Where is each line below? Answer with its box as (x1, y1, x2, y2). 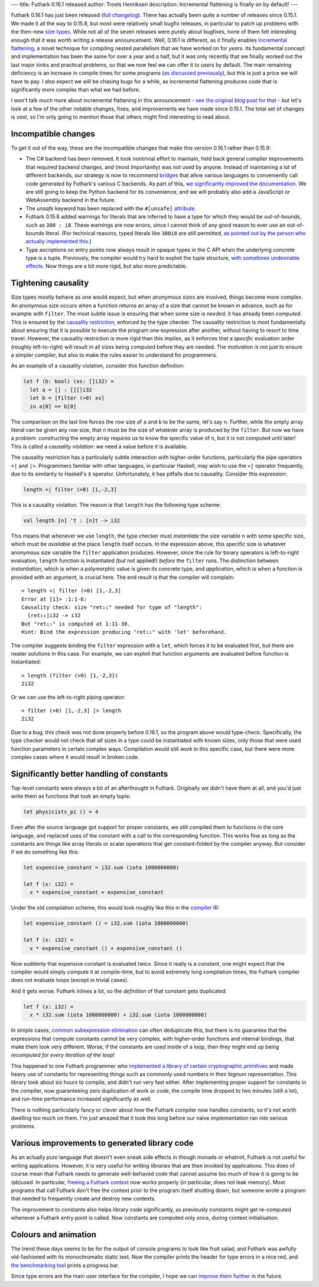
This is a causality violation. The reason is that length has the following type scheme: (11, 501, 221, 508)
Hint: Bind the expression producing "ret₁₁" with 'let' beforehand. (21, 629, 227, 636)
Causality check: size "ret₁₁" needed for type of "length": (21, 604, 202, 611)
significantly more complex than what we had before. (11, 86, 141, 93)
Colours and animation (11, 1229, 97, 1240)
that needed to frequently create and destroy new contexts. (11, 1195, 156, 1202)
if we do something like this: (11, 848, 79, 856)
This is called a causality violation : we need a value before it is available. (11, 443, 188, 450)
